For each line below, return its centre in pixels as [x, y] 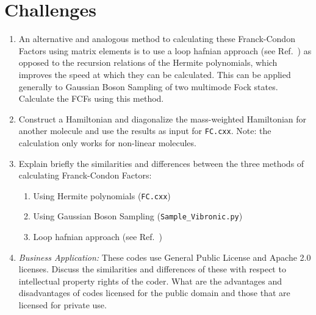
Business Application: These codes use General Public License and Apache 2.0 [165, 257]
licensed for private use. [63, 305]
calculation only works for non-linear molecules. [107, 142]
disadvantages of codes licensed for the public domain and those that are [154, 293]
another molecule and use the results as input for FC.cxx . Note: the [145, 131]
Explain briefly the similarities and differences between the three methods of [161, 163]
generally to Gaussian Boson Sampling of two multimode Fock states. [148, 86]
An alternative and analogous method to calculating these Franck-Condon [157, 39]
